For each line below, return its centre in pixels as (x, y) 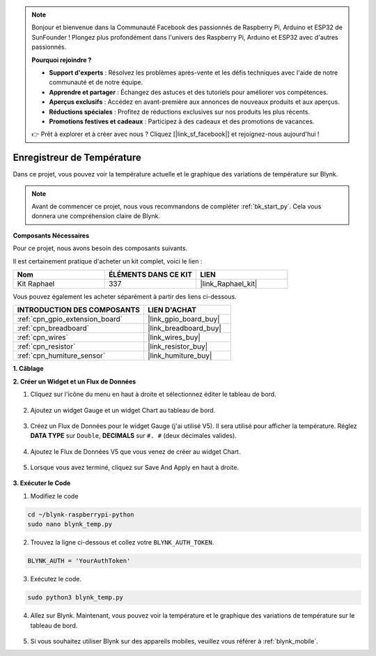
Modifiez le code (54, 496)
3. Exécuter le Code (42, 483)
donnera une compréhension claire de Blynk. (96, 216)
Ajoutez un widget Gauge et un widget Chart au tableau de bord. (123, 410)
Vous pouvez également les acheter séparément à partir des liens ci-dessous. (125, 296)
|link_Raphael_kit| (229, 284)
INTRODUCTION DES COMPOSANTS (79, 310)
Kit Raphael (36, 284)
